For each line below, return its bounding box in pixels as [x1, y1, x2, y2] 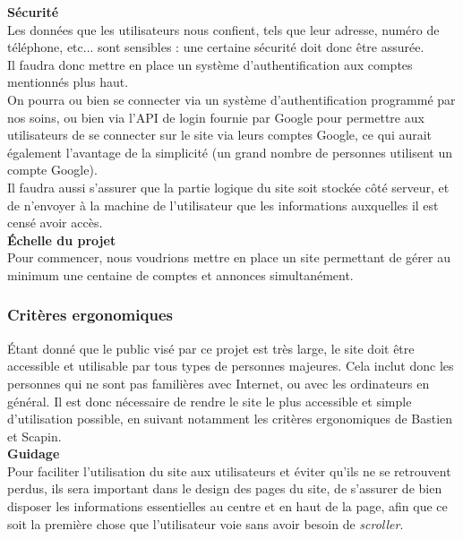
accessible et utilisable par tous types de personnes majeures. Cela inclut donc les [7, 356, 454, 375]
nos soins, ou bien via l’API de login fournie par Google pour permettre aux [7, 107, 424, 126]
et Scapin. [7, 426, 62, 445]
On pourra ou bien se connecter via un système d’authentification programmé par [7, 90, 456, 108]
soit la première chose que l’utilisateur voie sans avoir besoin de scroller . [7, 514, 404, 533]
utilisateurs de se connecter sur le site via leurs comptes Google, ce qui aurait [7, 125, 433, 144]
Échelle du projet [7, 230, 116, 249]
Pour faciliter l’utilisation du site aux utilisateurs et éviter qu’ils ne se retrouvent [7, 461, 451, 480]
